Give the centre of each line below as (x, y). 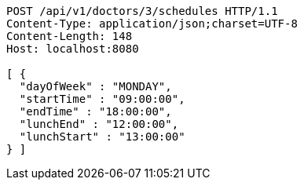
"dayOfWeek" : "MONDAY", (95, 86)
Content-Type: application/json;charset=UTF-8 (152, 24)
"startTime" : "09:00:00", (102, 99)
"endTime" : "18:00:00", (95, 111)
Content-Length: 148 (70, 36)
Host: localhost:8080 (73, 49)
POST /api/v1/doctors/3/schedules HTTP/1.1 (142, 11)
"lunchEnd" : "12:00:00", (99, 124)
